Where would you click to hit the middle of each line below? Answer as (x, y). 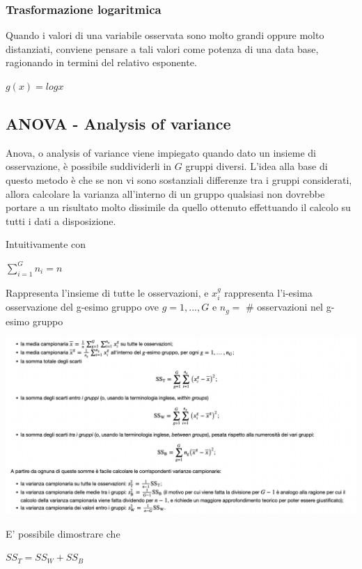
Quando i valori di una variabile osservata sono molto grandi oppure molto (165, 35)
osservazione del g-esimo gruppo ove (82, 307)
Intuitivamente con (46, 244)
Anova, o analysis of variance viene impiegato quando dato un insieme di (161, 152)
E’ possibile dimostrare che (63, 533)
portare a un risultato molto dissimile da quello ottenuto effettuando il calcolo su (178, 207)
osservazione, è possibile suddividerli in (89, 166)
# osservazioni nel (284, 307)
